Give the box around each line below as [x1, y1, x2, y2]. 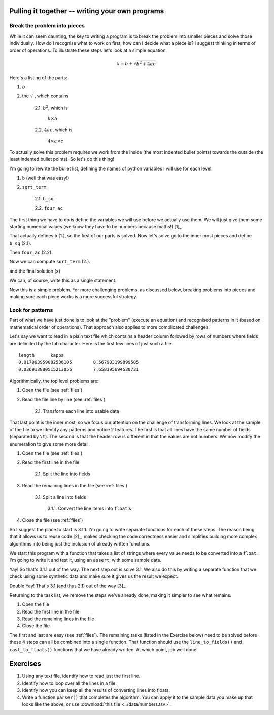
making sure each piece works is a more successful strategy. [9, 294, 138, 300]
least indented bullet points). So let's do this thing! [9, 156, 114, 162]
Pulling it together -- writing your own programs [9, 7, 164, 15]
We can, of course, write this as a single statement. [9, 277, 117, 284]
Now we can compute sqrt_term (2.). [9, 259, 91, 265]
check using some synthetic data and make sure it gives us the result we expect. [9, 573, 179, 580]
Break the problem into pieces [9, 22, 85, 29]
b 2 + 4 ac [136, 60, 156, 67]
